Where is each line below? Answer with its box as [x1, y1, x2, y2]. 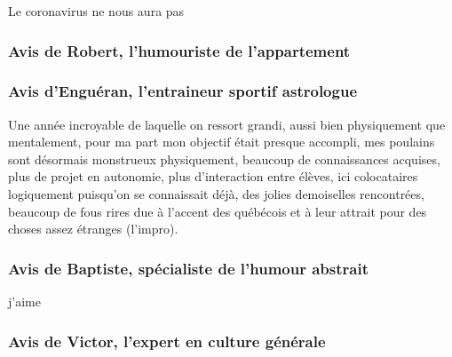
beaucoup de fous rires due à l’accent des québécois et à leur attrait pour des [8, 202, 427, 220]
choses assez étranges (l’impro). [8, 219, 178, 238]
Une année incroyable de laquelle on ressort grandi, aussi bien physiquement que [8, 115, 446, 133]
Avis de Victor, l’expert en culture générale [8, 329, 326, 352]
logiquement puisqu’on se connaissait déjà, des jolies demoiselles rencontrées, [8, 185, 424, 203]
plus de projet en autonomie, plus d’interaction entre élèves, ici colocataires [8, 167, 418, 186]
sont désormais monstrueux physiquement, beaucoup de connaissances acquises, [8, 149, 440, 168]
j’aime [8, 292, 41, 311]
